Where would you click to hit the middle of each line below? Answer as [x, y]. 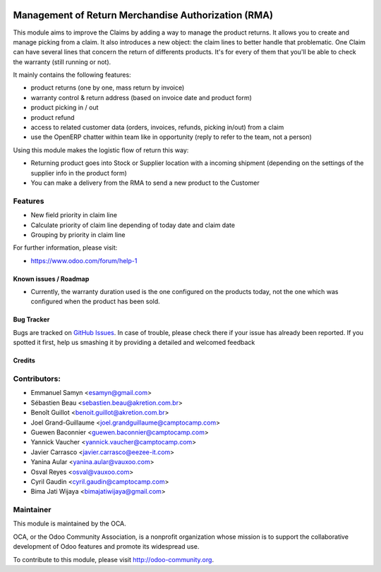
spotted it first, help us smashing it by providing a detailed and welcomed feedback [134, 343]
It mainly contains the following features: [72, 75]
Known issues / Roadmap [51, 279]
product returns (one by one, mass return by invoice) [108, 87]
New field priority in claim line [74, 215]
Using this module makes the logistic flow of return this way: [101, 150]
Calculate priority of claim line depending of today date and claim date [133, 225]
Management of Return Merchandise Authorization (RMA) [143, 15]
